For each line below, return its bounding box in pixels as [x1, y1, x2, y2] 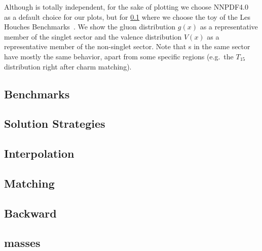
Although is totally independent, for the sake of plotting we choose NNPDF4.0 [4, 2, 248, 12]
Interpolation [4, 146, 74, 161]
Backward [4, 205, 57, 221]
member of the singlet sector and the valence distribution [4, 31, 182, 42]
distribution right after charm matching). [4, 61, 132, 71]
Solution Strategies [4, 116, 105, 131]
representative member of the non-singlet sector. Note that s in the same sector [4, 41, 250, 52]
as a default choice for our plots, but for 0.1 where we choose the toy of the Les [4, 11, 250, 22]
